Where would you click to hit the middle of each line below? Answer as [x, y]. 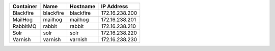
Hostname [82, 6]
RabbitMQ [24, 26]
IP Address [115, 6]
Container [25, 6]
